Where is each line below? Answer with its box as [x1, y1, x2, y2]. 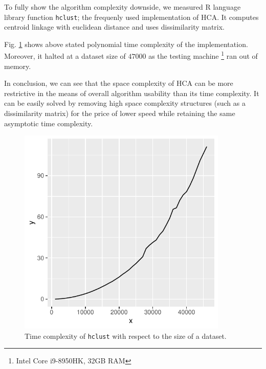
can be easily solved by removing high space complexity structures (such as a [4, 98, 246, 108]
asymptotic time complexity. [4, 118, 93, 128]
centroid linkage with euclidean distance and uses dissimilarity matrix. [4, 21, 225, 32]
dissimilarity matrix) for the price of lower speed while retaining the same [4, 108, 235, 119]
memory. [4, 60, 31, 71]
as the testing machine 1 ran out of [148, 49, 258, 61]
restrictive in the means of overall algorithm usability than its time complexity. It [4, 87, 259, 98]
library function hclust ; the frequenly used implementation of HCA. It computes [4, 11, 259, 22]
